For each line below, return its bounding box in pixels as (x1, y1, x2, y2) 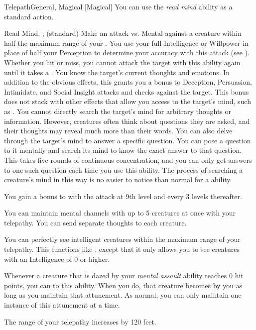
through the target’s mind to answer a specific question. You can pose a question (4, 135, 251, 145)
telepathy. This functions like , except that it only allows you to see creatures (4, 244, 240, 254)
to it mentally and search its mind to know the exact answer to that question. (4, 145, 242, 155)
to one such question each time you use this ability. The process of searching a (4, 164, 243, 175)
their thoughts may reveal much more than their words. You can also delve (4, 125, 233, 136)
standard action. (4, 11, 54, 21)
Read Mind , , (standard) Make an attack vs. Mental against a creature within (4, 28, 242, 38)
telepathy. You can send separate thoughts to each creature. (4, 217, 187, 227)
